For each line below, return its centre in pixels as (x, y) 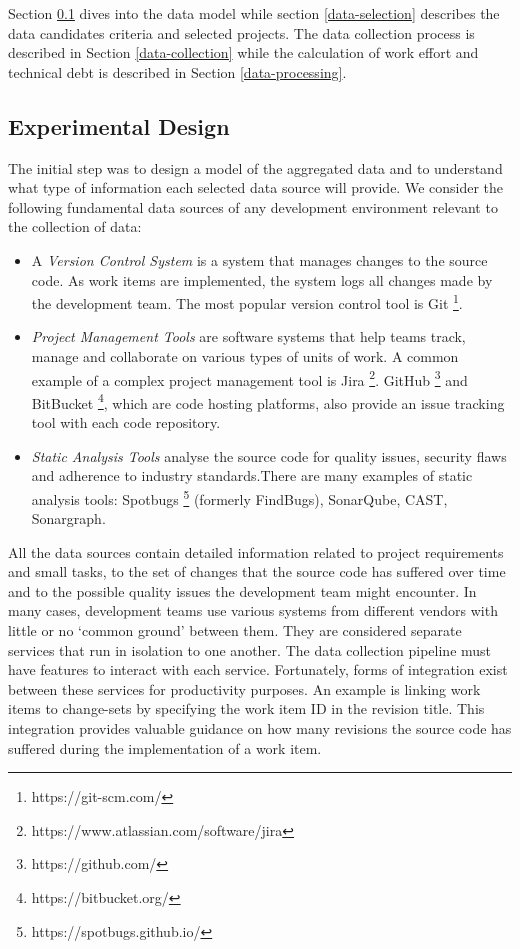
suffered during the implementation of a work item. (165, 747)
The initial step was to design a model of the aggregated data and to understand (255, 167)
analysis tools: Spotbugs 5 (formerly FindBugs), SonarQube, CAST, (239, 497)
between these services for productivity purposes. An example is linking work (244, 688)
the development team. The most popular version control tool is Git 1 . (247, 301)
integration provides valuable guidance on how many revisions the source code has (260, 728)
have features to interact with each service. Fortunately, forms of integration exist (258, 669)
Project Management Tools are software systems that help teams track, (248, 336)
